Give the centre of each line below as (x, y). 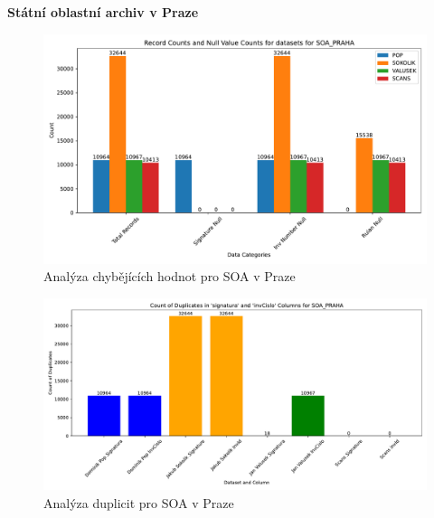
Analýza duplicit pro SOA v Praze (139, 502)
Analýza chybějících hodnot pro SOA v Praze (170, 276)
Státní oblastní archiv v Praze (103, 12)
